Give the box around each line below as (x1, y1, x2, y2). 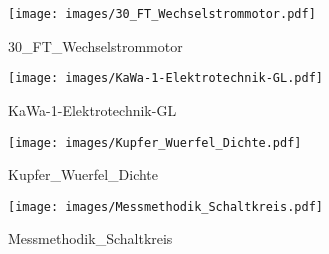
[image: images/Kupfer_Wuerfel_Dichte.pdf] (8, 135, 302, 150)
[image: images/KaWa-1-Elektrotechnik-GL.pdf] (8, 71, 323, 86)
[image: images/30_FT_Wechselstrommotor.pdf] (8, 7, 316, 21)
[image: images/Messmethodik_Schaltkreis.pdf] (8, 199, 323, 214)
